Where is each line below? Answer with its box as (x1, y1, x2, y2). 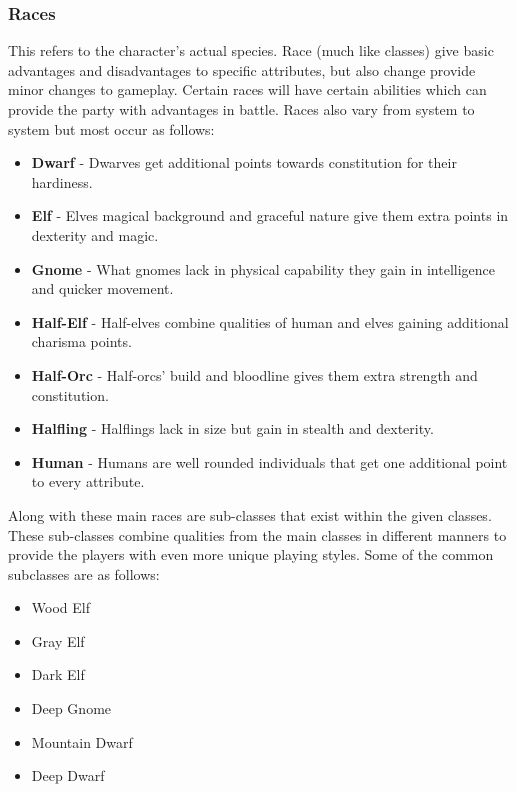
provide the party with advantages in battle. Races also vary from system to (8, 99, 475, 119)
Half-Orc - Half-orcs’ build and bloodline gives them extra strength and (31, 364, 478, 385)
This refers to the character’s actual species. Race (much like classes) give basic (8, 40, 494, 61)
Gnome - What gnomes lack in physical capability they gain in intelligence (31, 258, 496, 279)
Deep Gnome (31, 698, 112, 719)
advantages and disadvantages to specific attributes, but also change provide (8, 59, 476, 80)
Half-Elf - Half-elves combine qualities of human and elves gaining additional (31, 311, 509, 332)
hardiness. (31, 171, 93, 192)
